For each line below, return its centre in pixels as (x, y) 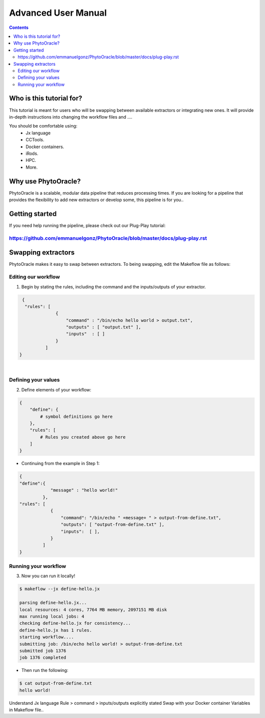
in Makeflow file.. (26, 710)
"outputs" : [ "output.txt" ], (104, 327)
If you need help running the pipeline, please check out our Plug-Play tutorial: (87, 225)
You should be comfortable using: (43, 126)
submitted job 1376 (43, 651)
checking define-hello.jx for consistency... (75, 623)
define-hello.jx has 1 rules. (56, 630)
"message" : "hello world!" (84, 490)
